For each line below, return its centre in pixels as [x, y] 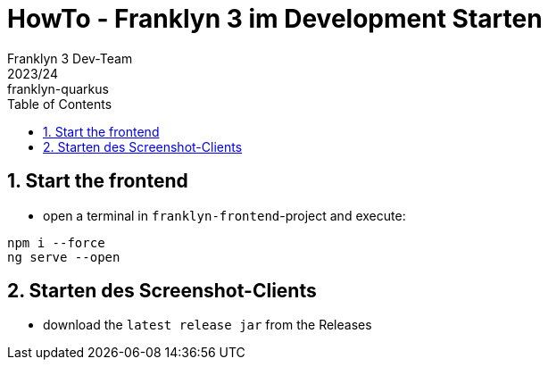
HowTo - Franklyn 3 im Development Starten [275, 19]
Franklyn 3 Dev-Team [70, 58]
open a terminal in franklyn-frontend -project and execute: [224, 215]
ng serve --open [64, 257]
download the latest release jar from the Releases [208, 325]
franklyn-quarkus [58, 88]
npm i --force [56, 242]
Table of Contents [60, 104]
